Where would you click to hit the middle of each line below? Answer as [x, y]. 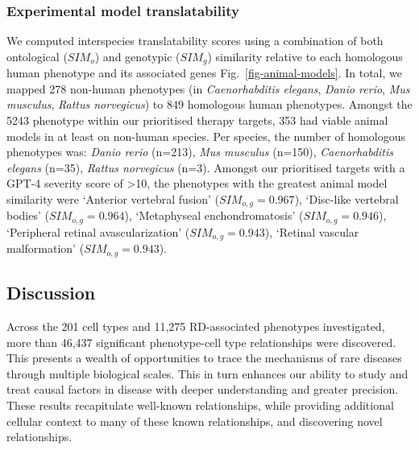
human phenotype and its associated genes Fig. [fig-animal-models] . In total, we [204, 73]
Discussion [51, 293]
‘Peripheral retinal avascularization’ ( [98, 231]
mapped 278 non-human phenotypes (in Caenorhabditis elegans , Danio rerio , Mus [208, 88]
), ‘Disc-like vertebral [346, 199]
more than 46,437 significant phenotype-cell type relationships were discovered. [201, 342]
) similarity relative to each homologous [305, 56]
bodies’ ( [28, 215]
